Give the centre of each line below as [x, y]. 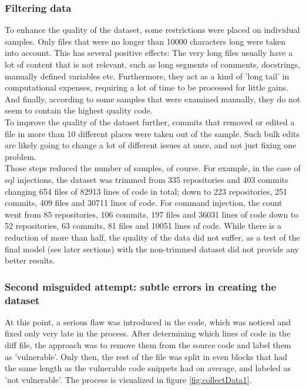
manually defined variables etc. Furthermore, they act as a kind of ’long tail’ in [147, 76]
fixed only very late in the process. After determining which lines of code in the [148, 333]
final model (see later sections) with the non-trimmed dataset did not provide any [152, 249]
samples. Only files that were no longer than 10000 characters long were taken [145, 41]
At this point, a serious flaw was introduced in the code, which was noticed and [148, 321]
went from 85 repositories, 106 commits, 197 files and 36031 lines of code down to [152, 214]
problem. [21, 156]
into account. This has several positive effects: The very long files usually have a [149, 53]
